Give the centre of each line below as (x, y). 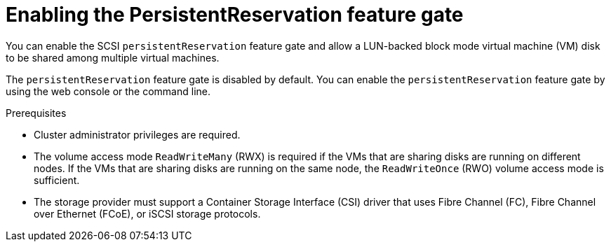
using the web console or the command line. (108, 91)
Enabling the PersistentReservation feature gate (235, 15)
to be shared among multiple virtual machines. (113, 57)
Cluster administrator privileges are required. (137, 134)
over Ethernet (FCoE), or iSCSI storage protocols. (147, 213)
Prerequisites (36, 113)
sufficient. (57, 180)
